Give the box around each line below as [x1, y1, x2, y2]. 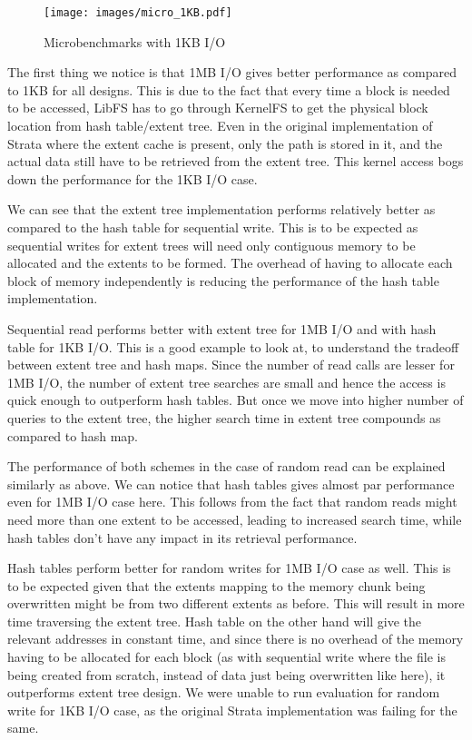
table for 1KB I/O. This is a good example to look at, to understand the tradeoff [7, 337, 459, 356]
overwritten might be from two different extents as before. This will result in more [7, 594, 465, 613]
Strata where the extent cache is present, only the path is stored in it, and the [7, 133, 443, 153]
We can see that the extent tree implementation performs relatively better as [7, 200, 436, 219]
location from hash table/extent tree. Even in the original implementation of [7, 116, 433, 135]
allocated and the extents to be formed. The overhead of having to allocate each [7, 253, 453, 272]
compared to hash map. [7, 426, 139, 445]
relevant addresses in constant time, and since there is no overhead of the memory [7, 629, 464, 648]
